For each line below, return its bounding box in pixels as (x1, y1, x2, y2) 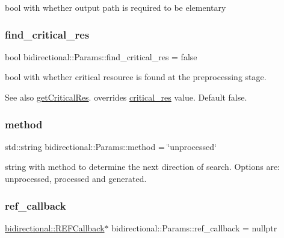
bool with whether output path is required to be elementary (5, 1, 226, 13)
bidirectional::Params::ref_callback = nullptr (111, 221, 277, 234)
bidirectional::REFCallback (5, 221, 105, 234)
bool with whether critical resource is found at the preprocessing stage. (5, 70, 267, 83)
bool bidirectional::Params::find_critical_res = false (5, 50, 197, 63)
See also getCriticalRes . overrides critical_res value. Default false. (5, 91, 247, 103)
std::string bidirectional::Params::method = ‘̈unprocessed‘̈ (5, 140, 217, 152)
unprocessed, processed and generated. (5, 172, 147, 184)
